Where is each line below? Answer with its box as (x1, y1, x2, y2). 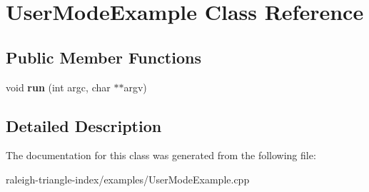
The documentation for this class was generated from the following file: (6, 148, 316, 163)
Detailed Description (6, 114, 162, 136)
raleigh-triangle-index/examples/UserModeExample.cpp (6, 171, 250, 186)
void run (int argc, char (6, 79, 111, 94)
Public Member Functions (6, 46, 201, 68)
